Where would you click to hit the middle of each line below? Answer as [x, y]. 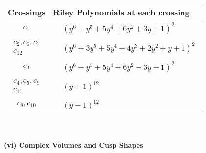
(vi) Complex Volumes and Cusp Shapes [74, 145]
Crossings [27, 12]
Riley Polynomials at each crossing [121, 12]
